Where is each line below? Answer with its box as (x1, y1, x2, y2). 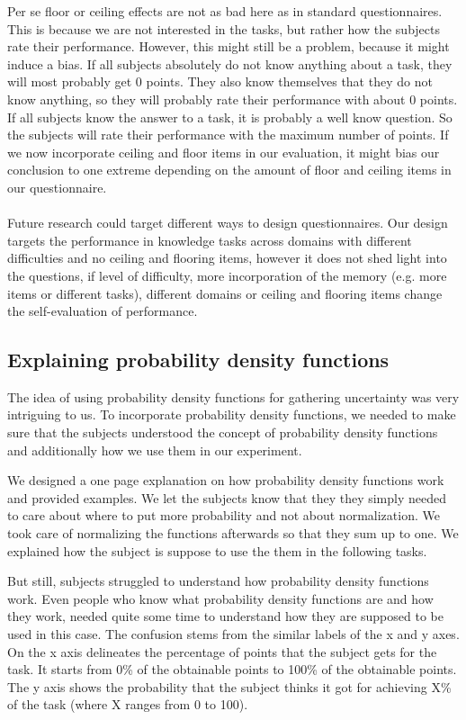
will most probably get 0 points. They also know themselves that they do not (7, 72, 433, 91)
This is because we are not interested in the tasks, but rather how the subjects (7, 19, 440, 38)
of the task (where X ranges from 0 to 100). (7, 695, 248, 714)
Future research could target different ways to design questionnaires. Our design (7, 213, 448, 232)
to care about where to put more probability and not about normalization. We (7, 506, 440, 525)
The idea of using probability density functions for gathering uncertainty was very (7, 387, 460, 406)
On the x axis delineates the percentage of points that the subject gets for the (7, 642, 437, 661)
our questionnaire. (7, 177, 107, 196)
